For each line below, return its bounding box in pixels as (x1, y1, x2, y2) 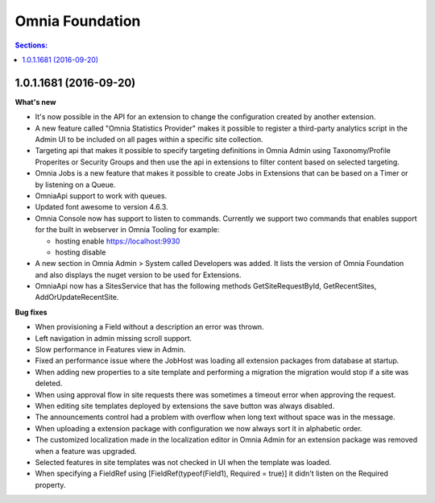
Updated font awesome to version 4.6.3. (35, 202, 168, 212)
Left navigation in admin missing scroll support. (35, 333, 193, 343)
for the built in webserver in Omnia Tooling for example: (35, 225, 220, 235)
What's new (14, 97, 56, 106)
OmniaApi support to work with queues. (35, 190, 168, 201)
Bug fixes (14, 307, 48, 317)
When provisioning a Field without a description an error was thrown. (35, 322, 265, 332)
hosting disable (55, 247, 106, 257)
